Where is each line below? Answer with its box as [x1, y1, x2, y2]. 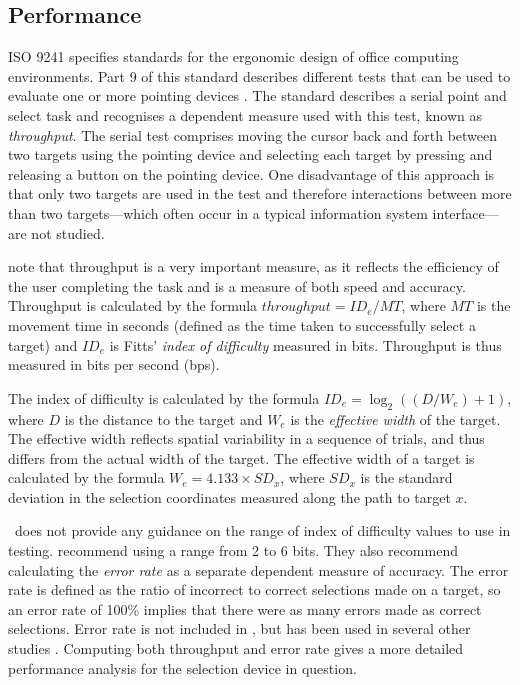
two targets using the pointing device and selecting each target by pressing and [8, 144, 493, 165]
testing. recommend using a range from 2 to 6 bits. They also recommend [8, 540, 458, 561]
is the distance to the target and [64, 408, 263, 429]
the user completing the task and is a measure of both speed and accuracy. [8, 275, 466, 296]
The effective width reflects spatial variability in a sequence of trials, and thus [8, 428, 485, 449]
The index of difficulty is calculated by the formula [8, 387, 320, 408]
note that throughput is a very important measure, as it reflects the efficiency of [8, 256, 499, 277]
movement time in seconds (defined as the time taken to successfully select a [8, 314, 476, 335]
